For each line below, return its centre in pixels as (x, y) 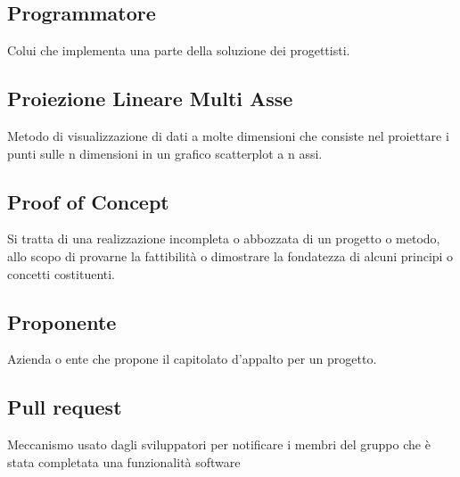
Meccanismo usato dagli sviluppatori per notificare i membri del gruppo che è (219, 444)
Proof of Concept (88, 201)
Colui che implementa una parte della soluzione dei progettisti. (179, 50)
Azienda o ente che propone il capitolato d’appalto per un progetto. (192, 359)
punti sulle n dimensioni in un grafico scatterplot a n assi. (165, 153)
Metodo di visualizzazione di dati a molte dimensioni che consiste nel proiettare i (228, 136)
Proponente (62, 321)
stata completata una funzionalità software (124, 461)
